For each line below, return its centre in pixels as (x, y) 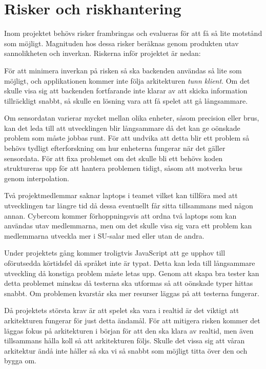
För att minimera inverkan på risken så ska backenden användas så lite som (123, 70)
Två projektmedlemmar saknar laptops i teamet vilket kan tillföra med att (121, 195)
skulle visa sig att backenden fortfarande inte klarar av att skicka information (126, 91)
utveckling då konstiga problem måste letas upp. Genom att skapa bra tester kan (132, 273)
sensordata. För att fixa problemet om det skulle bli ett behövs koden (114, 158)
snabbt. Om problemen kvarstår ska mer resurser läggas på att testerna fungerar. (132, 293)
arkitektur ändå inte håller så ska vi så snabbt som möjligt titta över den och (126, 350)
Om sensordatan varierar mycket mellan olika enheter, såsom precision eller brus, (132, 118)
